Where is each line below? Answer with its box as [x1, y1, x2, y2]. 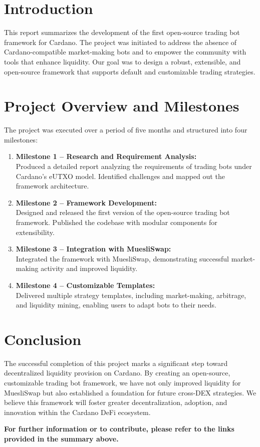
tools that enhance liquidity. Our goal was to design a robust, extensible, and [4, 56, 241, 66]
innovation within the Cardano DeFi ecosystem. [4, 406, 151, 417]
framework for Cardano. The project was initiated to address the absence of [4, 36, 237, 47]
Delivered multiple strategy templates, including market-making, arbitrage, [16, 289, 246, 300]
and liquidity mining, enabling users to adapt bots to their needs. [16, 299, 217, 310]
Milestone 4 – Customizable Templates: [16, 279, 155, 290]
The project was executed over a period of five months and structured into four [4, 124, 247, 135]
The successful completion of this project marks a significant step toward [4, 357, 228, 368]
